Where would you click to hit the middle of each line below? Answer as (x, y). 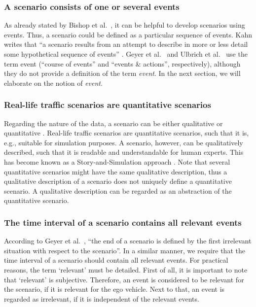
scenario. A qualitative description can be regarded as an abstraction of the (118, 190)
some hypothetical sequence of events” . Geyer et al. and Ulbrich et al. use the (126, 54)
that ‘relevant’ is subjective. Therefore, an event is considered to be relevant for (124, 279)
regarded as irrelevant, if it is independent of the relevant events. (102, 298)
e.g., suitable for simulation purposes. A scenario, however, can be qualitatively (124, 142)
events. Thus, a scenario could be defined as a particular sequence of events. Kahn (128, 34)
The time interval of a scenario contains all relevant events (123, 222)
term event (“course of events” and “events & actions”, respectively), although (122, 63)
